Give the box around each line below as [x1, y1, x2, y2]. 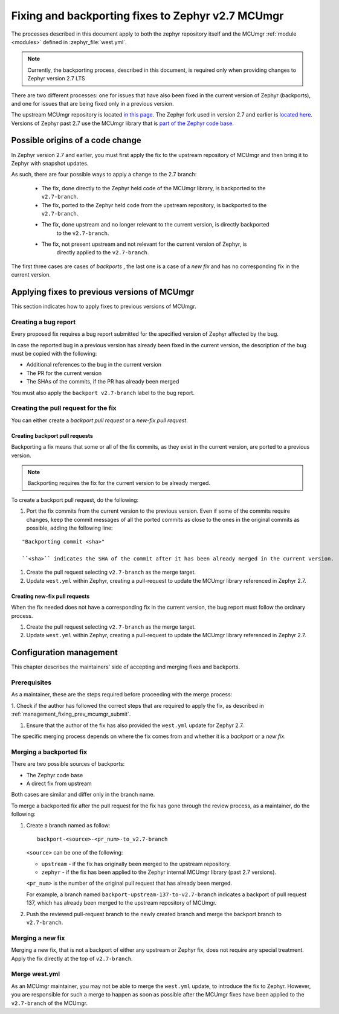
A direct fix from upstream [26, 780, 92, 787]
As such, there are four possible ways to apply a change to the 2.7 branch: [11, 171, 197, 178]
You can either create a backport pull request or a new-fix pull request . [11, 417, 189, 424]
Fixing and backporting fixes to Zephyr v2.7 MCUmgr [11, 9, 284, 22]
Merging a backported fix [11, 748, 88, 756]
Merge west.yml [11, 970, 60, 978]
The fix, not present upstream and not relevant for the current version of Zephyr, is [41, 240, 247, 248]
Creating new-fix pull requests [11, 592, 90, 600]
